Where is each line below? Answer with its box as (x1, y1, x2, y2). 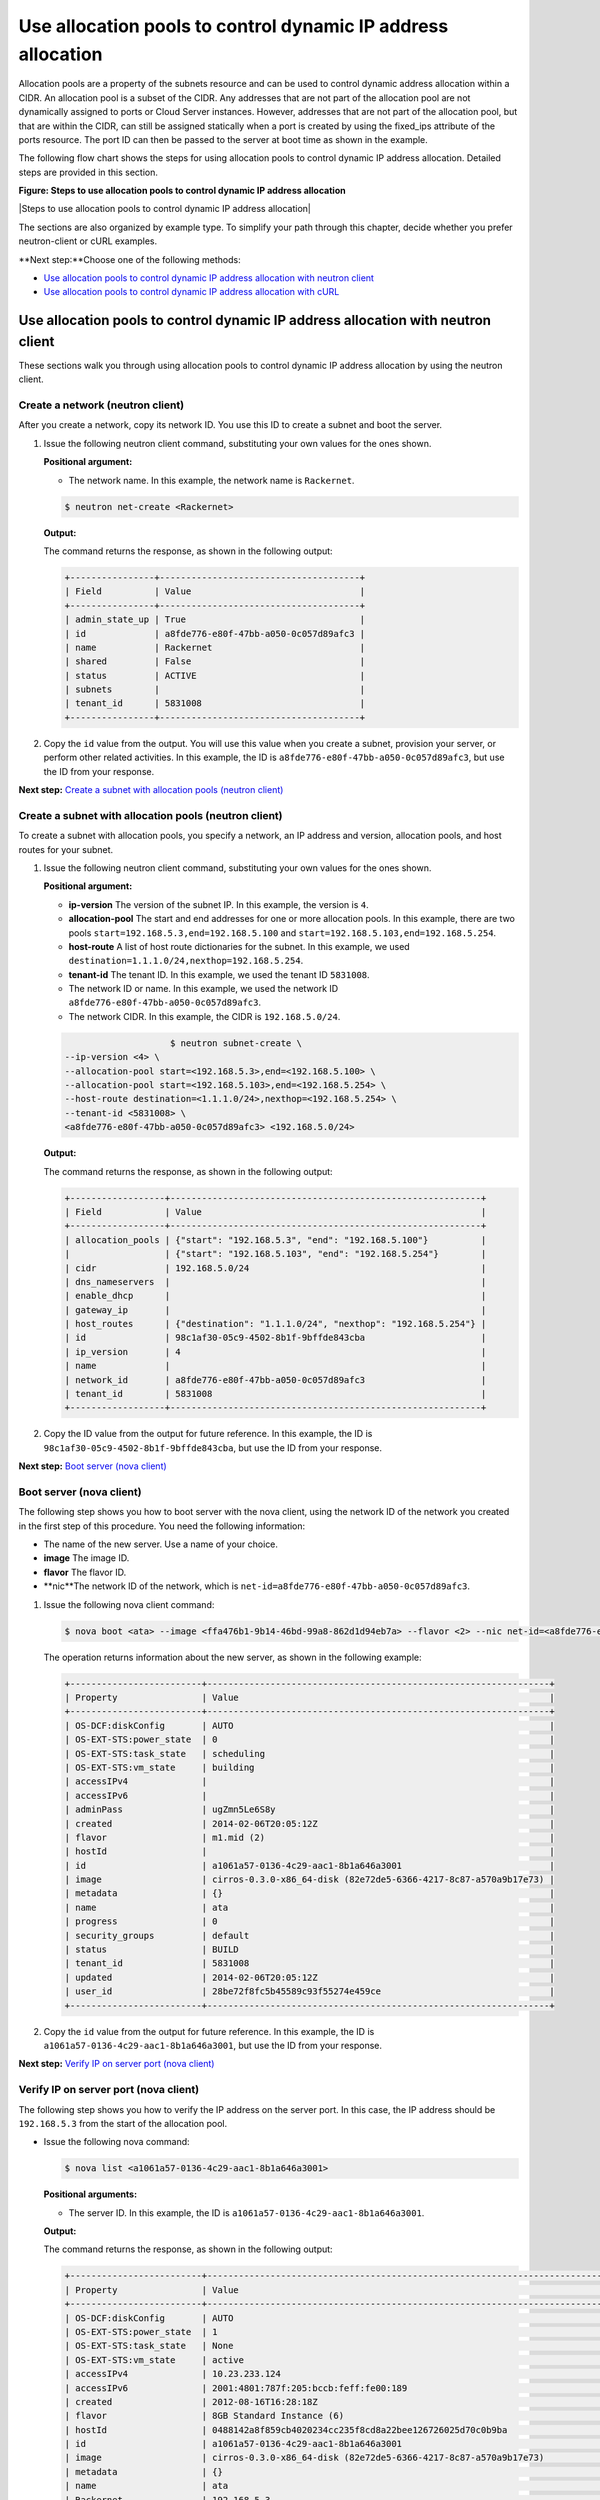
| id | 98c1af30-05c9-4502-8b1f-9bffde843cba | (64, 1332, 487, 1344)
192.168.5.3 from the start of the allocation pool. (18, 2117, 228, 2129)
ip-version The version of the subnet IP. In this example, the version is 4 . (68, 898, 369, 910)
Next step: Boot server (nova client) (18, 1460, 167, 1472)
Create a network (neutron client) (18, 398, 185, 412)
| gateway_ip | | (64, 1304, 487, 1315)
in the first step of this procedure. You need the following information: (18, 1520, 306, 1532)
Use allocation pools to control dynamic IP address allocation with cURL (43, 286, 340, 298)
